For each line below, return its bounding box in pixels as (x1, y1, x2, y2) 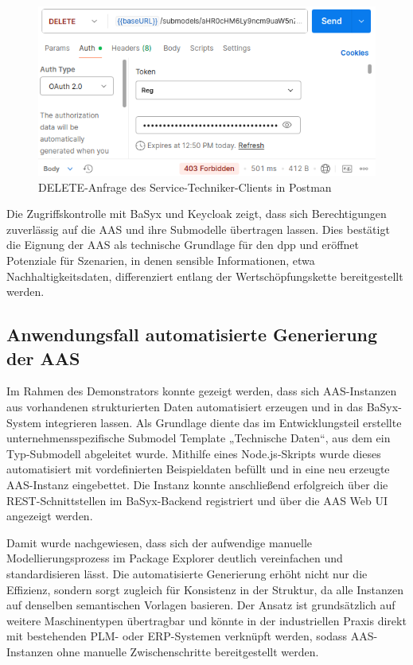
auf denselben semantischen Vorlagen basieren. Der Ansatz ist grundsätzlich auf (6, 597, 395, 613)
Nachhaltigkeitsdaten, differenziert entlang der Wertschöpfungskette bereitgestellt (6, 267, 403, 284)
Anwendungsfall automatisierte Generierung (6, 322, 378, 347)
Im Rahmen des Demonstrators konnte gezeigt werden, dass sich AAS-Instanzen (6, 383, 397, 399)
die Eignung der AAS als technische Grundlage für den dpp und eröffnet (6, 236, 359, 253)
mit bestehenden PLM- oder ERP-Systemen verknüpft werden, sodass (6, 628, 348, 644)
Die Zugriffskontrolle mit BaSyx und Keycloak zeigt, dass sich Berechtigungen (6, 205, 387, 222)
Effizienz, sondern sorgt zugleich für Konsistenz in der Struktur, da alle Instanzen (6, 581, 403, 597)
